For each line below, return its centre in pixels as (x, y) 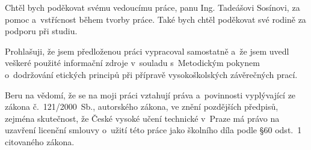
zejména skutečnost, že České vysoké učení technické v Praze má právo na (142, 118)
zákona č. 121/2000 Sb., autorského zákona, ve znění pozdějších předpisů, (142, 106)
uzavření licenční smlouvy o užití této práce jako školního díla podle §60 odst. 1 (153, 130)
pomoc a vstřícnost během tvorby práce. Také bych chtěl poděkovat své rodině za (155, 19)
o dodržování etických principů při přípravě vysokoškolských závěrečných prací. (151, 74)
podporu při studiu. (41, 31)
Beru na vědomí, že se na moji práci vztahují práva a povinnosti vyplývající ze (150, 94)
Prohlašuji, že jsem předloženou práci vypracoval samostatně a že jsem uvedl (147, 51)
